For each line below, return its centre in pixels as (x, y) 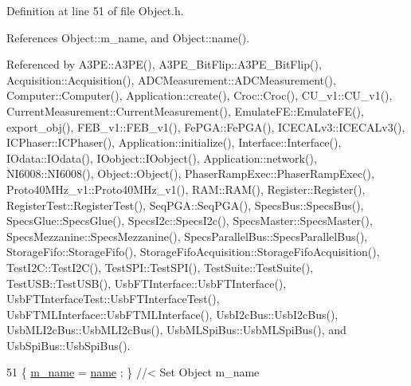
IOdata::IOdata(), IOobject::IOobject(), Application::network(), (162, 158)
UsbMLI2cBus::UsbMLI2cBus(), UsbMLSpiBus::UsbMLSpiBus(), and (176, 330)
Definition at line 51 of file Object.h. (95, 10)
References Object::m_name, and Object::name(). (128, 37)
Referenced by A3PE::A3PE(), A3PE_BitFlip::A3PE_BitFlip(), (164, 64)
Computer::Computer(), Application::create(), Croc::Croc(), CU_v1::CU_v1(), (200, 95)
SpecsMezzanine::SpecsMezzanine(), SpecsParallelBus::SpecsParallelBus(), (187, 236)
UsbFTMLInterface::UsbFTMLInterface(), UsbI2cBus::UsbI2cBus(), (172, 314)
